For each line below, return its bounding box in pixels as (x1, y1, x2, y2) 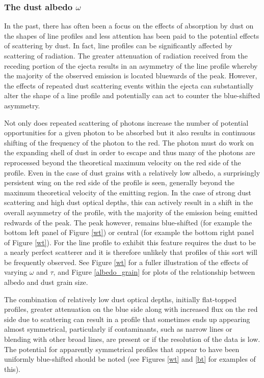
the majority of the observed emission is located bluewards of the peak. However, (4, 70, 257, 81)
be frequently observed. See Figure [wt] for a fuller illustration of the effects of (4, 256, 248, 267)
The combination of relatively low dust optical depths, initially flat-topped (4, 294, 237, 304)
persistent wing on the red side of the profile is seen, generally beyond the (4, 177, 235, 188)
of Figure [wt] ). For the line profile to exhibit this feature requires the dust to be (4, 237, 256, 247)
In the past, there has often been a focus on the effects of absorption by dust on (4, 20, 254, 31)
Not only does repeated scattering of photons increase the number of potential (4, 117, 249, 128)
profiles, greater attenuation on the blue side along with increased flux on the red (4, 304, 258, 314)
